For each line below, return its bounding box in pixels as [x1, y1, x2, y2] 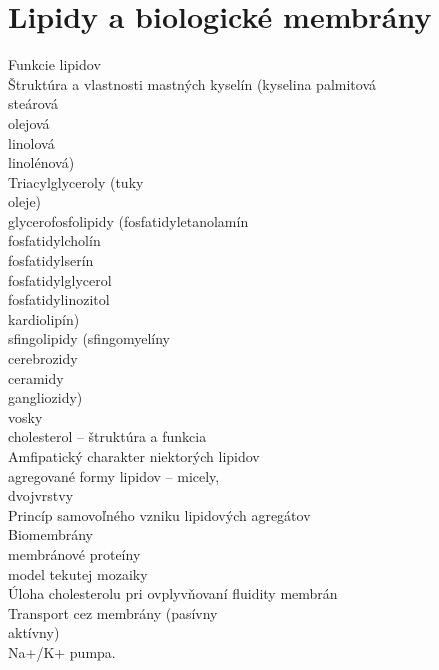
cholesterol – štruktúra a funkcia [8, 426, 207, 447]
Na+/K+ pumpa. [8, 641, 116, 662]
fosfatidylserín [8, 250, 94, 271]
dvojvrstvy [8, 485, 74, 506]
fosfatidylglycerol [8, 269, 112, 290]
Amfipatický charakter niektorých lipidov [8, 446, 260, 466]
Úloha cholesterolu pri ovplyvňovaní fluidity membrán [8, 583, 338, 604]
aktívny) [8, 622, 60, 643]
